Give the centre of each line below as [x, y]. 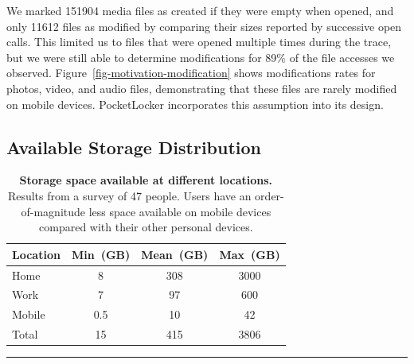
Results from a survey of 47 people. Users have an [129, 195]
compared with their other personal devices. [146, 227]
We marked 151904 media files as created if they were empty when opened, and [200, 10]
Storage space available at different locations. [146, 180]
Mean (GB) [175, 254]
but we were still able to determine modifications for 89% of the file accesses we [201, 57]
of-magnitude [53, 211]
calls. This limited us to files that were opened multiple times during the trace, [199, 42]
